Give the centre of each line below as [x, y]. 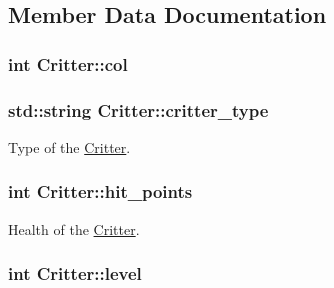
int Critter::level [75, 273]
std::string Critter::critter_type [138, 109]
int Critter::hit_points [100, 191]
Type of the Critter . [69, 146]
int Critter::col [68, 63]
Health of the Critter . [74, 228]
